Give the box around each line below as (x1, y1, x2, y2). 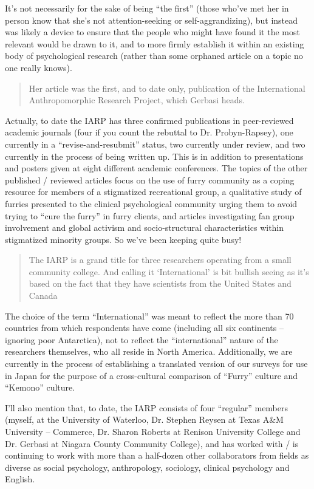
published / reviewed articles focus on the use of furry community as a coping (5, 173, 295, 186)
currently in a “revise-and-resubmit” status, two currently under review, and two (5, 137, 305, 150)
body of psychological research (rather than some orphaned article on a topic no (5, 49, 303, 62)
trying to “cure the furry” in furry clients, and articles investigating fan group (5, 209, 295, 222)
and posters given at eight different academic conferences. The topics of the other (5, 162, 308, 174)
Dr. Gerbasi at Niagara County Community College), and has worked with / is (5, 437, 299, 450)
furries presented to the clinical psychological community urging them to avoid (5, 197, 298, 210)
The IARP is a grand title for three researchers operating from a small (29, 253, 292, 266)
